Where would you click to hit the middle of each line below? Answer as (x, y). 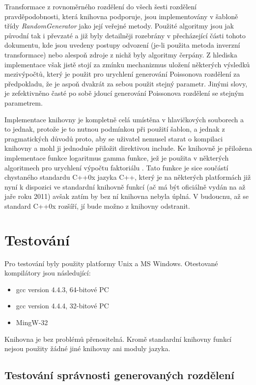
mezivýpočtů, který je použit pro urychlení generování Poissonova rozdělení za (122, 74)
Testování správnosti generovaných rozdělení (119, 375)
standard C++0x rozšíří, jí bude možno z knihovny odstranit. (97, 206)
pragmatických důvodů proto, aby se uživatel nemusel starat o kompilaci (114, 138)
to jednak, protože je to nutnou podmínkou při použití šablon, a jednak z (115, 129)
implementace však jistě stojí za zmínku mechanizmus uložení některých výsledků (127, 64)
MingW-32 (32, 322)
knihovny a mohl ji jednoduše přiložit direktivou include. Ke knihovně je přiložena (128, 148)
